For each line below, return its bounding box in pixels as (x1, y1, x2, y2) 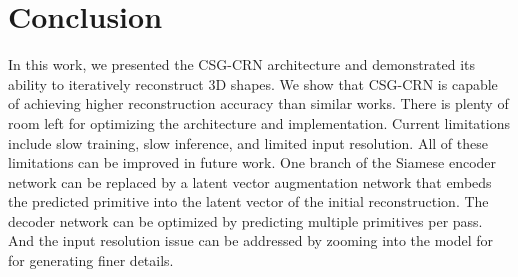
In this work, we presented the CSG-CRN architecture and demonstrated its (8, 54, 476, 75)
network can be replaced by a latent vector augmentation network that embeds (8, 171, 492, 192)
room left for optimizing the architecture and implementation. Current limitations (8, 112, 511, 133)
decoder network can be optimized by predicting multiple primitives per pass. (8, 210, 483, 231)
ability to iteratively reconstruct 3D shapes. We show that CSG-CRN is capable (8, 73, 498, 94)
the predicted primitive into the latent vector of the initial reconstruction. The (8, 191, 489, 212)
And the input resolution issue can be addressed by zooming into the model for (8, 230, 494, 251)
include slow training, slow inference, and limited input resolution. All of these (8, 132, 488, 153)
